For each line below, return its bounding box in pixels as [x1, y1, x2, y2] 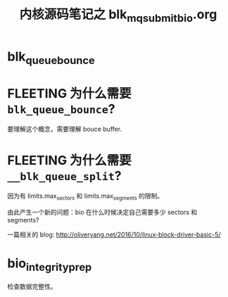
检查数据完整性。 [7, 282, 57, 291]
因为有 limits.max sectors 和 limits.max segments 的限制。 [7, 191, 164, 202]
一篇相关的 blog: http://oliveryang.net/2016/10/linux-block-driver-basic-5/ [7, 230, 221, 239]
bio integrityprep [7, 255, 92, 274]
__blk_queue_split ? [7, 168, 122, 184]
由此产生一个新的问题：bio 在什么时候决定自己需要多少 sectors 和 [7, 208, 198, 217]
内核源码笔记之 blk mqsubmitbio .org [19, 6, 217, 25]
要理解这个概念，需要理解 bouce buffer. [7, 125, 122, 134]
